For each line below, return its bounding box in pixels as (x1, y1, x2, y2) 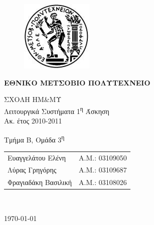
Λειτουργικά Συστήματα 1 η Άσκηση (4, 104, 109, 116)
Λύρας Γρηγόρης (8, 164, 57, 175)
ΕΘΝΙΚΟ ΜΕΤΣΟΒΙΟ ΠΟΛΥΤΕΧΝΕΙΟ (4, 77, 150, 87)
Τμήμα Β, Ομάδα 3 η (4, 132, 65, 144)
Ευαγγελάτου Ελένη (8, 152, 66, 162)
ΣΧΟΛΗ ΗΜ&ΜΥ (4, 94, 62, 104)
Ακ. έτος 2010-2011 (4, 115, 62, 126)
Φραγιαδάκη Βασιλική (8, 177, 72, 187)
